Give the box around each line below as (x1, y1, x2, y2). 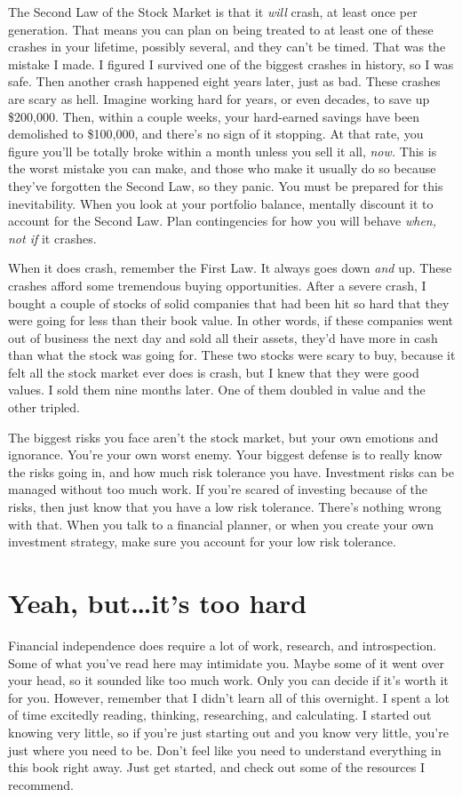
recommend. (8, 775, 74, 793)
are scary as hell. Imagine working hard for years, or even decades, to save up (8, 89, 430, 108)
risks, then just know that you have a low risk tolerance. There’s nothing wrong (8, 498, 442, 516)
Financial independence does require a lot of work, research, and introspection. (8, 635, 437, 654)
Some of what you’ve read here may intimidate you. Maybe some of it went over (8, 653, 444, 672)
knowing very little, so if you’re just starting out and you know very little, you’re (8, 722, 449, 741)
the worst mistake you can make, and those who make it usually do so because (8, 159, 436, 178)
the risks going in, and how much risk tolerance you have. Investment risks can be (8, 462, 454, 481)
